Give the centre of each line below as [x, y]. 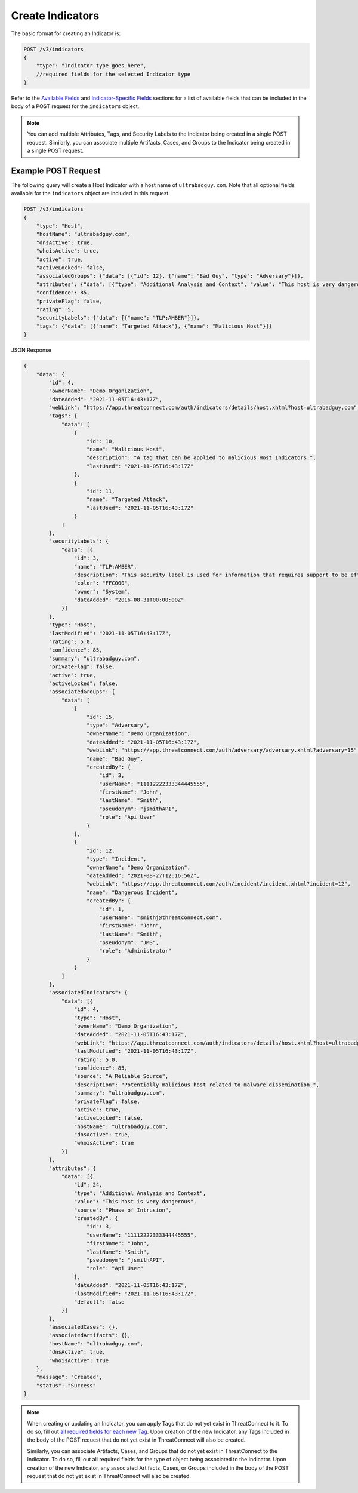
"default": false [99, 1302]
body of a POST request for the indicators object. [75, 106]
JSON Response [31, 350]
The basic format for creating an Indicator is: [66, 33]
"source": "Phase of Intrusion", [123, 1210]
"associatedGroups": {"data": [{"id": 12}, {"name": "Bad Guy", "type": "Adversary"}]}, [170, 276]
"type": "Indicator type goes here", [91, 66]
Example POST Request [56, 171]
